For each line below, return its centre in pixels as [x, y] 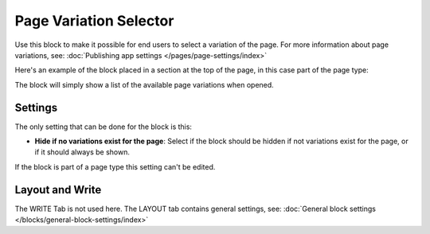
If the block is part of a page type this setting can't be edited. [115, 166]
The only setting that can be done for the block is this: [104, 127]
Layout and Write [58, 190]
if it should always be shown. [82, 152]
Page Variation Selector [94, 21]
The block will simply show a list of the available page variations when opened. [144, 84]
